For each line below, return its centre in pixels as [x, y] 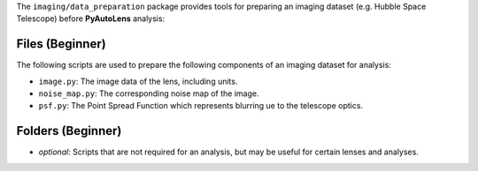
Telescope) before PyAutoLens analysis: [91, 19]
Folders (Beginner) [69, 131]
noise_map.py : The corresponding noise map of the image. [149, 93]
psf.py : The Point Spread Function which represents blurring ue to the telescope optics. [200, 106]
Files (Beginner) [61, 44]
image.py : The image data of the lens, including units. [138, 81]
